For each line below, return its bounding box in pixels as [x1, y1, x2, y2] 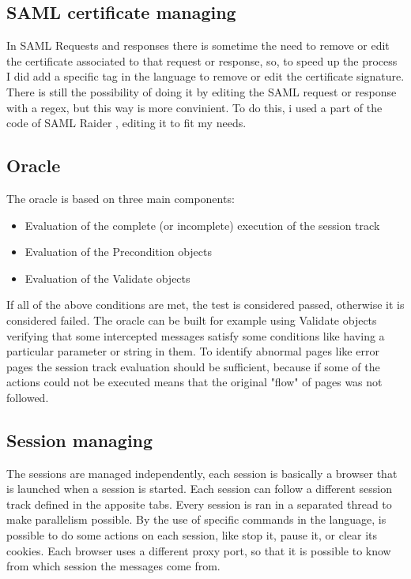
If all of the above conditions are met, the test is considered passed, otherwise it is [6, 296, 405, 313]
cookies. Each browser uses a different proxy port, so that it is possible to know [6, 542, 391, 558]
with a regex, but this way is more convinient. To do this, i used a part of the [6, 99, 383, 115]
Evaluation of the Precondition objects [25, 243, 213, 260]
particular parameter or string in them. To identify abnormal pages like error [6, 343, 379, 359]
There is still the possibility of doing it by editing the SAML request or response [6, 83, 397, 100]
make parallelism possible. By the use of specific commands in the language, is [6, 511, 386, 528]
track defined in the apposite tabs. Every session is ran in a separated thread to [6, 495, 392, 512]
